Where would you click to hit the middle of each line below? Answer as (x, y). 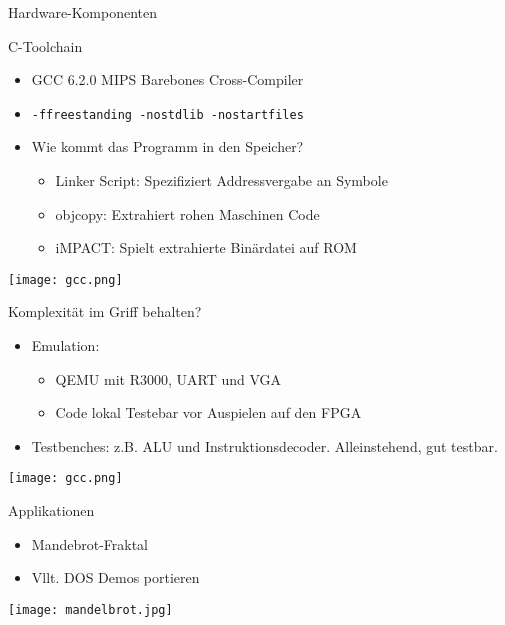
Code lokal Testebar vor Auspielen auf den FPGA (208, 412)
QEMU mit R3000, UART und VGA (168, 378)
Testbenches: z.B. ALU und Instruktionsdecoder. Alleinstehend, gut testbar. (264, 445)
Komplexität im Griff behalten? (105, 311)
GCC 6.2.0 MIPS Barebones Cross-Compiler (167, 79)
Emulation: (65, 345)
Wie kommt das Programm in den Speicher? (167, 146)
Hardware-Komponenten (83, 12)
